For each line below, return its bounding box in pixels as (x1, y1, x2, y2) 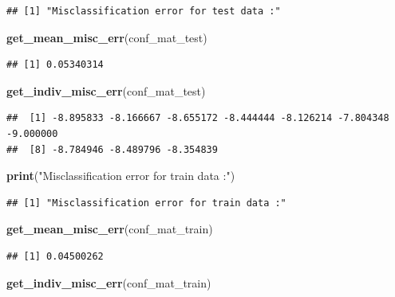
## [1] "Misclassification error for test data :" (6, 6, 281, 17)
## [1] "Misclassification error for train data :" (6, 197, 286, 209)
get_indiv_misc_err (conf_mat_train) (6, 274, 211, 291)
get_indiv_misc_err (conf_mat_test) (6, 82, 206, 99)
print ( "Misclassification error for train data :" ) (6, 167, 235, 184)
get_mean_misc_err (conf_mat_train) (6, 221, 213, 237)
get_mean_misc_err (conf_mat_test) (6, 29, 207, 45)
